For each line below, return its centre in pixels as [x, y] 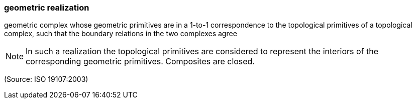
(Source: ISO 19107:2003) [46, 79]
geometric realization [47, 8]
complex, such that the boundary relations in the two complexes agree [121, 34]
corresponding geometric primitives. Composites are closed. [140, 62]
